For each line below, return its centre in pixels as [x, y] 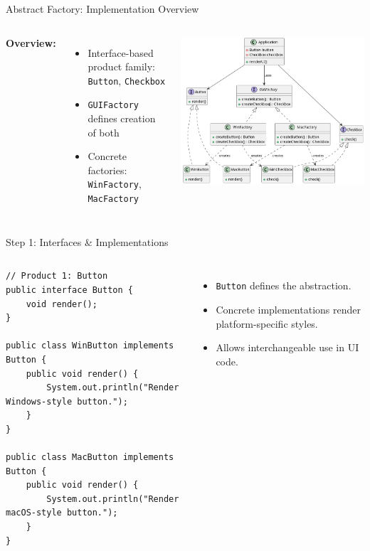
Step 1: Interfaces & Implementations [87, 241]
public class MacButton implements [90, 458]
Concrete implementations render [288, 310]
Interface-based [121, 52]
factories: [107, 170]
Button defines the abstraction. [284, 285]
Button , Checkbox [127, 80]
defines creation [122, 118]
